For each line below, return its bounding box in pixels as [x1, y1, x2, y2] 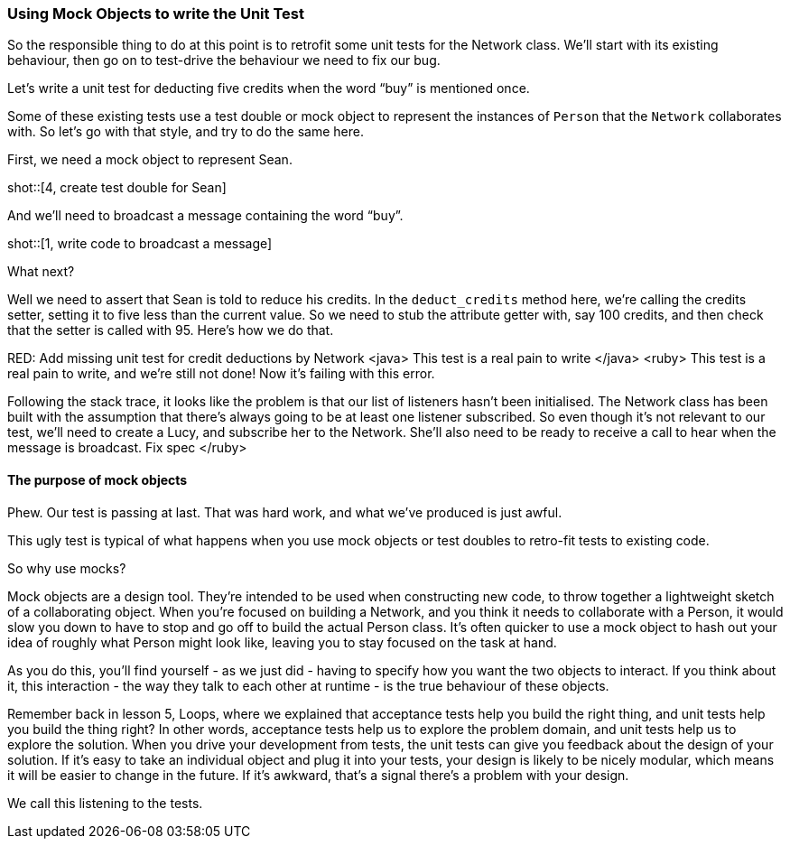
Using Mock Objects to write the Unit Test [7, 5, 304, 23]
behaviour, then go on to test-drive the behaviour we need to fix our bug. [7, 52, 441, 69]
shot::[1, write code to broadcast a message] [7, 236, 273, 252]
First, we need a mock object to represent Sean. [7, 152, 293, 168]
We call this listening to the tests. [7, 795, 203, 811]
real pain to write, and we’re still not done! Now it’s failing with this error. [7, 366, 435, 382]
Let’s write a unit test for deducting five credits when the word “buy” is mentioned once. [7, 80, 530, 97]
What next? [7, 264, 75, 280]
